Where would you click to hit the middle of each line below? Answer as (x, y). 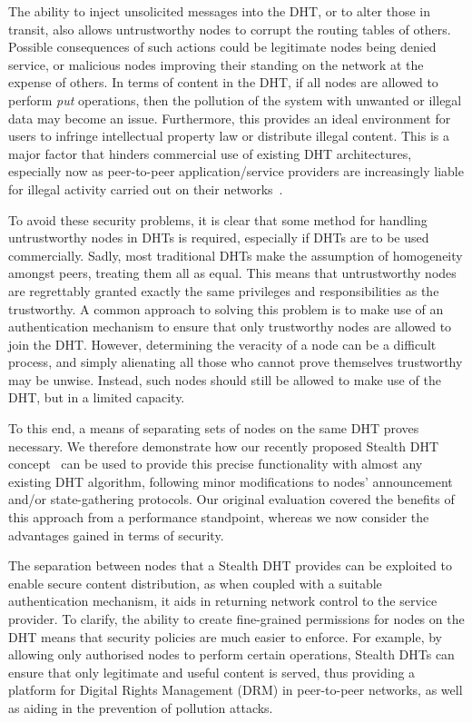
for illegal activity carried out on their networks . (146, 188)
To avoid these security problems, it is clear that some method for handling (218, 219)
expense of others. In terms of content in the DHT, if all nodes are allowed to (223, 82)
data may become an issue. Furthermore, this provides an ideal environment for (230, 118)
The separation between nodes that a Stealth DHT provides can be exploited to (230, 565)
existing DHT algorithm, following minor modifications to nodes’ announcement (231, 481)
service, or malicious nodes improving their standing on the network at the (216, 64)
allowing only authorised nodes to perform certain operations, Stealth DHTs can (231, 654)
